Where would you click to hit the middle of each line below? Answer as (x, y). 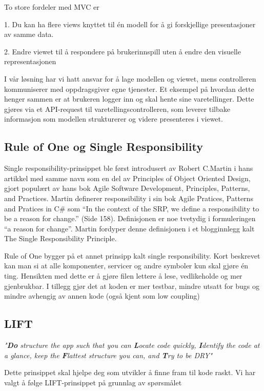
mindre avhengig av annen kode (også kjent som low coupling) (102, 296)
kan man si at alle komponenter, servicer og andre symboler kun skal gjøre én (126, 266)
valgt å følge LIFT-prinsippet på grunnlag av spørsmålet (93, 382)
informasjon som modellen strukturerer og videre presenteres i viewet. (114, 119)
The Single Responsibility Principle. (60, 238)
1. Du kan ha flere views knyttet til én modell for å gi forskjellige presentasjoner (130, 24)
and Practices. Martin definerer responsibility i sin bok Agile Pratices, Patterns (129, 198)
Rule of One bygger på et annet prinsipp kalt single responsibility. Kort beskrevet (132, 255)
